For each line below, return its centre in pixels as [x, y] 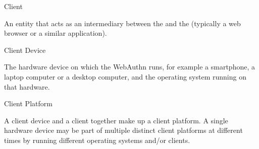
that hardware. [27, 86]
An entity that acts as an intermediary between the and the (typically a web [122, 23]
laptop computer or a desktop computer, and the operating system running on [125, 76]
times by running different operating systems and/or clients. [97, 140]
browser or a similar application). [56, 33]
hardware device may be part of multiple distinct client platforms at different [123, 130]
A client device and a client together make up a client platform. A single [116, 120]
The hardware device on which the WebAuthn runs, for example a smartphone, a [129, 67]
